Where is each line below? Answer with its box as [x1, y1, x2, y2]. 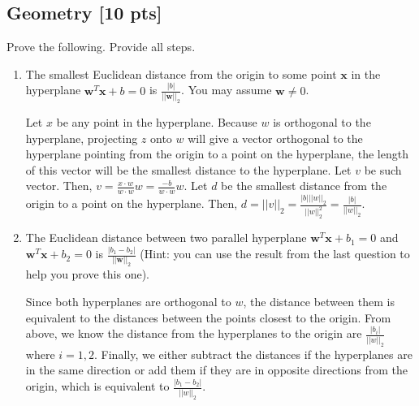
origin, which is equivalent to [25, 378, 170, 395]
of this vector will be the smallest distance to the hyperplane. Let [25, 161, 352, 178]
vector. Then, [25, 177, 93, 194]
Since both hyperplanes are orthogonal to [25, 293, 231, 310]
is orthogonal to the [273, 113, 371, 130]
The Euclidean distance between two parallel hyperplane [25, 229, 307, 246]
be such [364, 161, 402, 178]
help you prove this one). [25, 266, 149, 283]
